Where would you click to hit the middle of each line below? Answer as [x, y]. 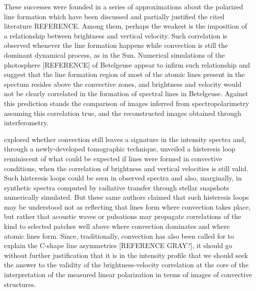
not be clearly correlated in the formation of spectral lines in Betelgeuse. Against [126, 93]
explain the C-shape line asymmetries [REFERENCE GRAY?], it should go [118, 245]
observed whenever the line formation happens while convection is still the [116, 45]
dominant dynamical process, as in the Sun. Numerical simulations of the [114, 55]
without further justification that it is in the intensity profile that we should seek [126, 255]
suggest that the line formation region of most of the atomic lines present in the [124, 74]
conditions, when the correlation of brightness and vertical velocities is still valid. [126, 168]
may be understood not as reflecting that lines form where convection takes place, [127, 206]
